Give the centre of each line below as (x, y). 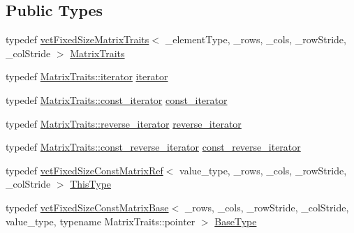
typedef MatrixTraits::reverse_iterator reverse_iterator (124, 123)
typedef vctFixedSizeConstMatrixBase (87, 207)
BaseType (236, 221)
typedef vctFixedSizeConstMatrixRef (84, 170)
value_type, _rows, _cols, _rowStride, (263, 170)
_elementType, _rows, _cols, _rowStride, (256, 39)
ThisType (91, 184)
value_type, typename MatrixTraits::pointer (101, 221)
